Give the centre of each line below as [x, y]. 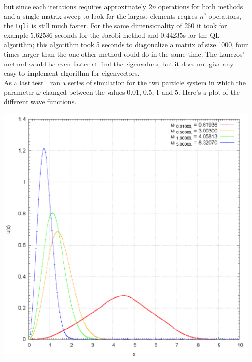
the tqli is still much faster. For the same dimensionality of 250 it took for [116, 25]
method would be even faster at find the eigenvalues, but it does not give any [119, 63]
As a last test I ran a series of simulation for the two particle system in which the [125, 82]
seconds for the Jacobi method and [107, 35]
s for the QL [201, 35]
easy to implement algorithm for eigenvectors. [72, 73]
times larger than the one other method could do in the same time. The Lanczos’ [124, 54]
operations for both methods [201, 6]
